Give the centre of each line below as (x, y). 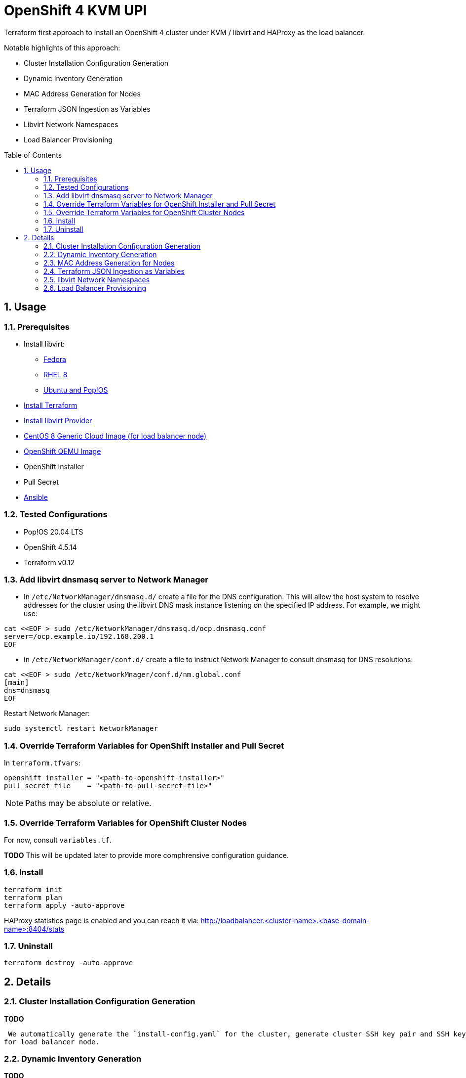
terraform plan (33, 897)
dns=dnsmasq (27, 691)
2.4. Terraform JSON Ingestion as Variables (114, 271)
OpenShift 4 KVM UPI (76, 10)
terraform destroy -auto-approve (69, 963)
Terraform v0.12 (49, 562)
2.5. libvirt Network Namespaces (97, 279)
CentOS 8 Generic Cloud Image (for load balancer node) (115, 436)
